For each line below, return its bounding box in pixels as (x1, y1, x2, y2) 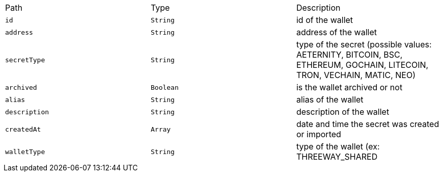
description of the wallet (296, 107, 390, 117)
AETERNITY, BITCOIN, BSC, (296, 49, 403, 60)
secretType (5, 56, 45, 64)
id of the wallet (296, 15, 353, 25)
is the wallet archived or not (296, 82, 403, 92)
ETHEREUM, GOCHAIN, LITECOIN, (296, 60, 429, 70)
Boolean (150, 83, 179, 91)
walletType (5, 147, 45, 156)
